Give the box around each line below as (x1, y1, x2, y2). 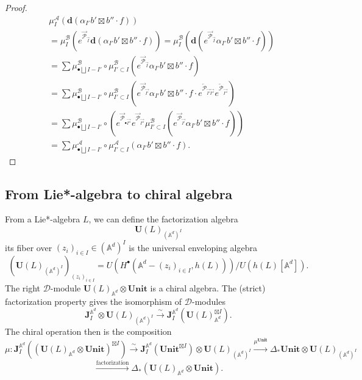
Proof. (5, 1, 27, 13)
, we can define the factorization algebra (88, 213, 238, 225)
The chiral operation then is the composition (5, 324, 172, 337)
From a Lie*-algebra (5, 213, 80, 225)
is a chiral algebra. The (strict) (150, 281, 266, 294)
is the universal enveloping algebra (129, 241, 257, 254)
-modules (192, 294, 225, 307)
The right (5, 281, 40, 294)
